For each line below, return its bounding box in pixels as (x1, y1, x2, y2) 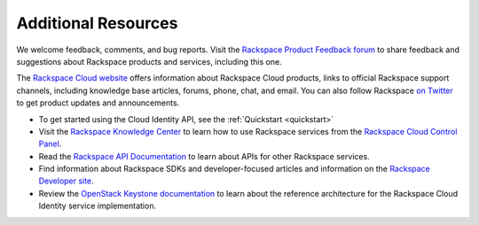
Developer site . (38, 175, 94, 186)
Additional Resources (16, 13, 178, 33)
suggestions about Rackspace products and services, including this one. (16, 56, 283, 66)
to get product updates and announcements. (16, 97, 180, 108)
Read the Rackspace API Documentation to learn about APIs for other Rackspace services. (38, 151, 370, 161)
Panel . (38, 138, 62, 150)
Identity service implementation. (38, 200, 157, 212)
